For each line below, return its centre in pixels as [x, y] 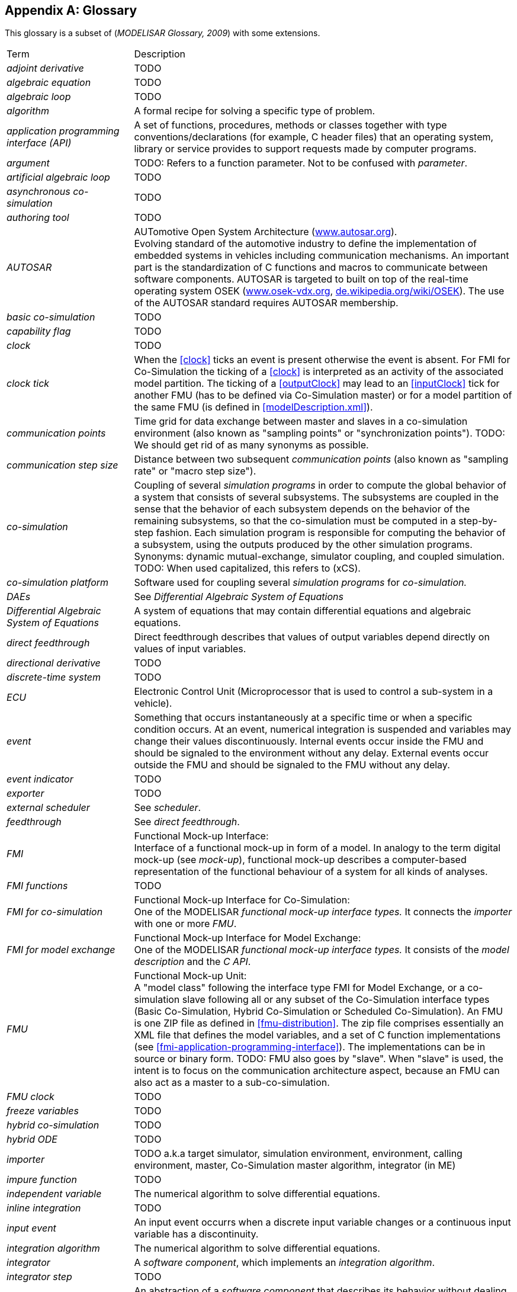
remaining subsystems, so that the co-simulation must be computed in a [295, 521]
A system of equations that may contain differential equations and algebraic [303, 611]
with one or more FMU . [185, 924]
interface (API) [39, 143]
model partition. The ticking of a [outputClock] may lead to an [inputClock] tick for [317, 384]
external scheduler [48, 808]
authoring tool [38, 218]
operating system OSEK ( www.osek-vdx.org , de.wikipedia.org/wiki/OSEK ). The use [319, 291]
